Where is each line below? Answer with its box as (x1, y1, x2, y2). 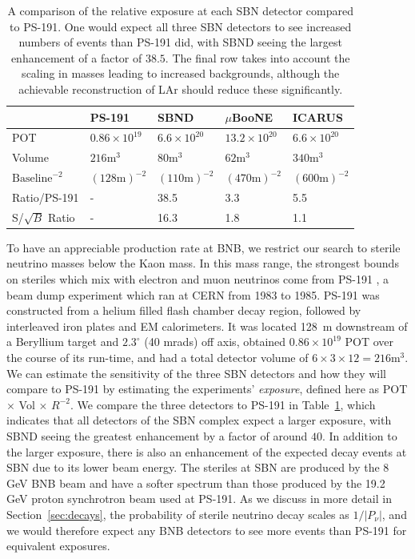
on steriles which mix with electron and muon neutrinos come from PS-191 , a (6, 271, 389, 288)
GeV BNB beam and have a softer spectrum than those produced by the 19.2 (6, 474, 385, 491)
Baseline (12, 173, 53, 185)
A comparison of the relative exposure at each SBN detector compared (7, 2, 353, 18)
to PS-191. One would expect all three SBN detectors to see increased (10, 18, 352, 34)
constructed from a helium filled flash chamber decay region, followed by (6, 302, 361, 319)
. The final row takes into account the (165, 49, 350, 66)
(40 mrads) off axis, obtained (144, 333, 286, 350)
